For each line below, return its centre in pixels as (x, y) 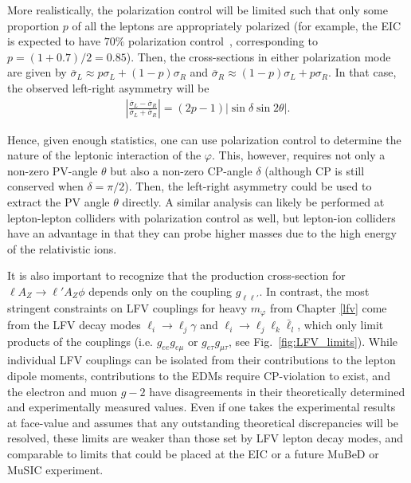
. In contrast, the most (314, 291)
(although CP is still (315, 170)
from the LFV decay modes (74, 325)
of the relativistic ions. (62, 248)
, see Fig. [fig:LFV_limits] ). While (313, 341)
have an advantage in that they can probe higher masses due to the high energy (202, 233)
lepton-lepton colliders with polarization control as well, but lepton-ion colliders (202, 217)
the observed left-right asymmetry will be (108, 87)
